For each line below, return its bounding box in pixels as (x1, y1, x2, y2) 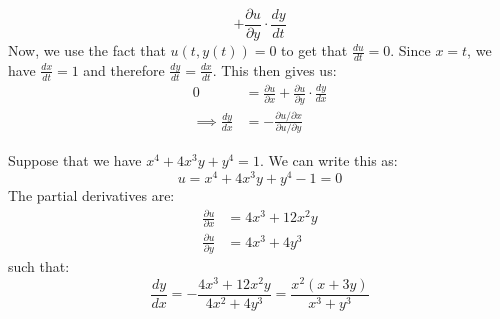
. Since (390, 40, 431, 61)
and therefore (83, 59, 165, 80)
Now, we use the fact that (8, 40, 166, 61)
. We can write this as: (259, 150, 398, 171)
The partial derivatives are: (8, 184, 175, 205)
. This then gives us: (212, 59, 337, 80)
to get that (281, 40, 348, 61)
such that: (8, 256, 70, 277)
